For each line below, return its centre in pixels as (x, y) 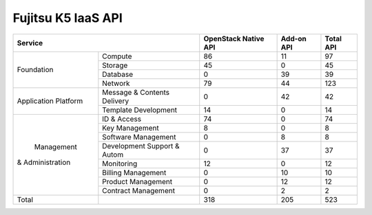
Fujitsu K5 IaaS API (68, 18)
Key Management (131, 128)
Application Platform (50, 101)
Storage (115, 65)
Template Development (140, 110)
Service (30, 43)
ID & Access (122, 119)
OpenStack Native (234, 38)
